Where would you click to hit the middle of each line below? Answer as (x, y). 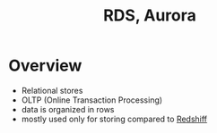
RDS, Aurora (150, 16)
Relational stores (52, 90)
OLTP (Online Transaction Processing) (92, 100)
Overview (45, 66)
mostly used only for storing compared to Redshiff (114, 119)
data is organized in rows (68, 109)
